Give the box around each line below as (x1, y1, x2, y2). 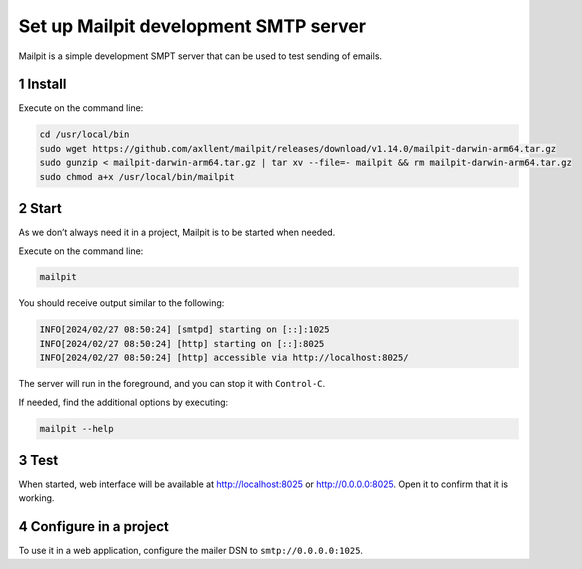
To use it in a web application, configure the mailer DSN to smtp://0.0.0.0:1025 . (18, 545, 364, 557)
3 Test (18, 452, 59, 469)
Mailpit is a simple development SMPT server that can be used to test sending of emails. (18, 50, 383, 62)
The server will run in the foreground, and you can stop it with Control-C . (18, 378, 326, 390)
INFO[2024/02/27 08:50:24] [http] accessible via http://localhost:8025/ (39, 352, 409, 364)
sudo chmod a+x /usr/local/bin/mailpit (39, 171, 235, 182)
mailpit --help (39, 423, 114, 434)
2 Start (18, 200, 62, 217)
